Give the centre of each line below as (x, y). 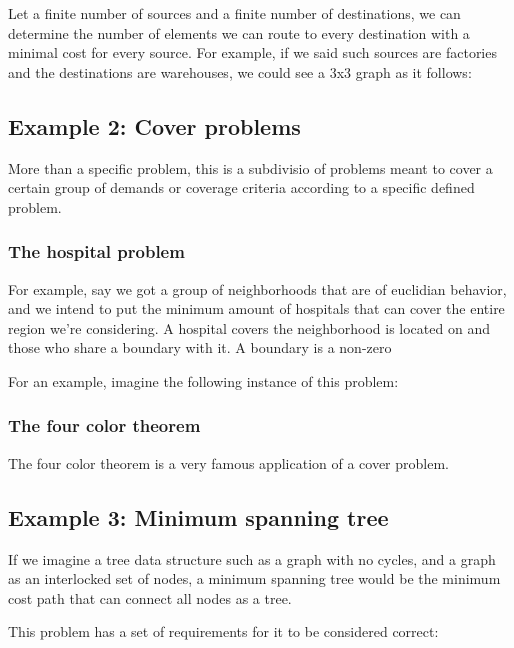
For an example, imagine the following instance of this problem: (203, 380)
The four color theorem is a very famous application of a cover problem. (228, 462)
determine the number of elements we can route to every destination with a (239, 32)
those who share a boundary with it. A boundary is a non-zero (200, 347)
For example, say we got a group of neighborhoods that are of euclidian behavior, (257, 288)
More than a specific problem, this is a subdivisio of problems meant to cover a (250, 167)
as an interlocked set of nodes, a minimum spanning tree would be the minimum (254, 578)
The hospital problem (96, 251)
